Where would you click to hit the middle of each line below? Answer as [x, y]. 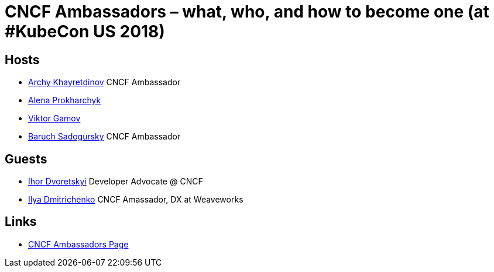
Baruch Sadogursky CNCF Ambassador [104, 137]
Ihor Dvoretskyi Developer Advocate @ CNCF [116, 182]
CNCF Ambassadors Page [78, 244]
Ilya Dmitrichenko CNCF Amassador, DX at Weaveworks [136, 200]
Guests [26, 159]
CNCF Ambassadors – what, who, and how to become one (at [247, 12]
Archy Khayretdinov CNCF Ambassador [104, 82]
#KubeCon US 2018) [85, 32]
